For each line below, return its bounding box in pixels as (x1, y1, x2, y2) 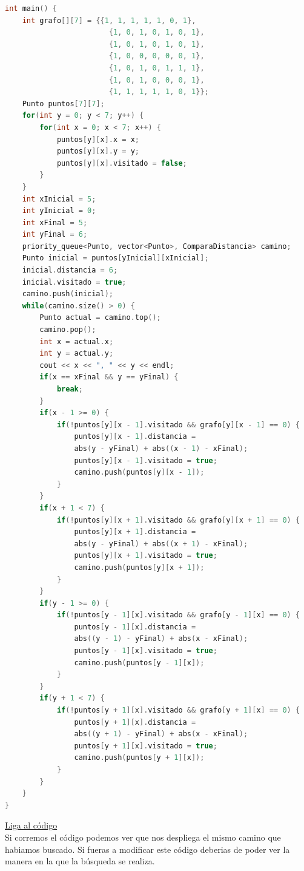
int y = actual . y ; (39, 349, 114, 358)
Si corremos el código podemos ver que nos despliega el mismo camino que (5, 830, 281, 843)
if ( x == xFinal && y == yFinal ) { (39, 373, 179, 382)
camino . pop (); (39, 325, 96, 334)
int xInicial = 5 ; (22, 194, 96, 203)
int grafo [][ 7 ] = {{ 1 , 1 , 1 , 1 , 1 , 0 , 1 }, (22, 16, 196, 25)
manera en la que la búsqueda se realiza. (5, 855, 155, 867)
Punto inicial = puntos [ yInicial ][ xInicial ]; (22, 254, 209, 263)
